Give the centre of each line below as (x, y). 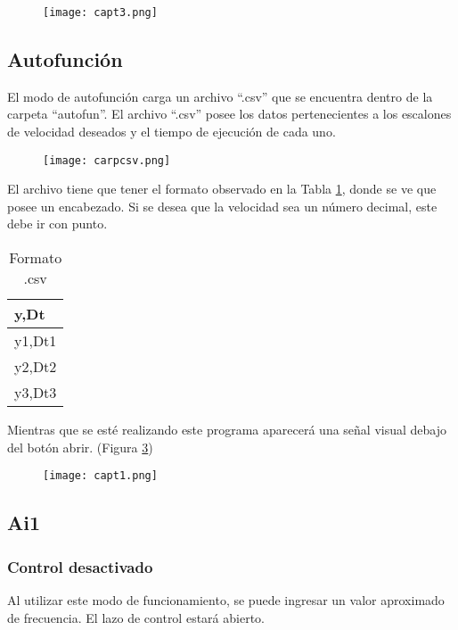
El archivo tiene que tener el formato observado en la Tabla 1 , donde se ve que (222, 189)
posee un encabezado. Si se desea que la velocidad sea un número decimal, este (222, 206)
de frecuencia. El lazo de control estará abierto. (136, 617)
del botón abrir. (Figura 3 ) (80, 447)
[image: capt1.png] (100, 476)
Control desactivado (80, 566)
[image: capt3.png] (100, 12)
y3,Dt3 (36, 393)
